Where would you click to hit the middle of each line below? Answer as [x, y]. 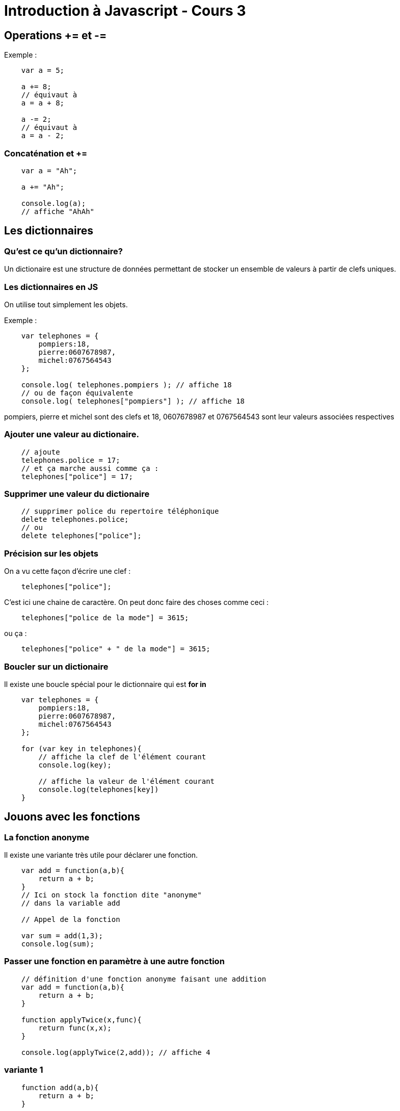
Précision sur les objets [51, 553]
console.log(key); [75, 765]
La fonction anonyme [47, 837]
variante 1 [24, 1070]
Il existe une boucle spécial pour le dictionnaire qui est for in [105, 684]
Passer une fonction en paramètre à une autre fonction [114, 961]
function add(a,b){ [60, 1087]
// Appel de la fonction [71, 920]
